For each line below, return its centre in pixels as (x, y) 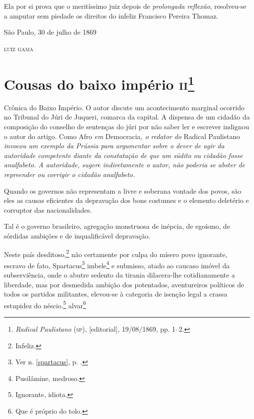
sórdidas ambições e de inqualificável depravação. (77, 235)
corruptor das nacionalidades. (48, 209)
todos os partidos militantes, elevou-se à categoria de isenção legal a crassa (116, 294)
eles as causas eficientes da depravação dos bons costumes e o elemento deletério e (127, 200)
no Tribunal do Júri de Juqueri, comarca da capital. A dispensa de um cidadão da (127, 117)
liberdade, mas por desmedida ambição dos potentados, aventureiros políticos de (124, 284)
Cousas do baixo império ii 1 (99, 83)
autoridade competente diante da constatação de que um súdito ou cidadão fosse (123, 155)
